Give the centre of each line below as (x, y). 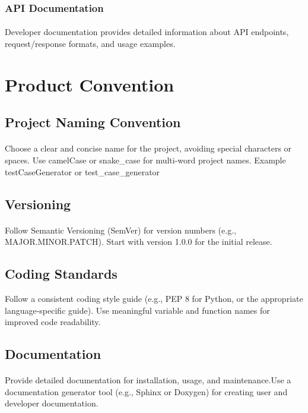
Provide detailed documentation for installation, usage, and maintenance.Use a (148, 380)
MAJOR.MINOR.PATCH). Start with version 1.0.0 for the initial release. (139, 242)
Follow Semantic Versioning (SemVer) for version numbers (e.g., (120, 230)
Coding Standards (61, 274)
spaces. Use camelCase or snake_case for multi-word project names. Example (145, 160)
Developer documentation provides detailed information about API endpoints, (147, 32)
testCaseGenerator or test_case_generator (82, 171)
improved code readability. (53, 322)
